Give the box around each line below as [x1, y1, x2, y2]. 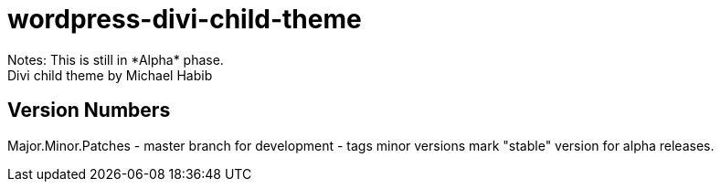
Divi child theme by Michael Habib [7, 67, 213, 83]
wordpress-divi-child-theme [7, 4, 362, 35]
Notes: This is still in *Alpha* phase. [7, 51, 224, 68]
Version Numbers [7, 99, 171, 122]
